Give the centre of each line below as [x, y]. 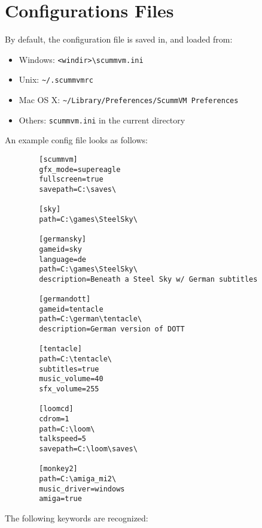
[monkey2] [58, 469]
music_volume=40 [71, 379]
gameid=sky [60, 249]
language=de [63, 259]
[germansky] [63, 239]
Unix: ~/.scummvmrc [56, 79]
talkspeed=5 [63, 439]
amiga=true [60, 499]
